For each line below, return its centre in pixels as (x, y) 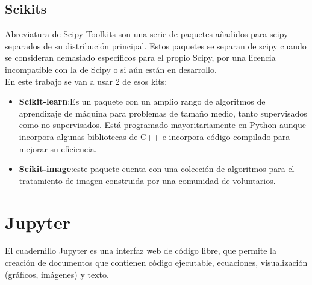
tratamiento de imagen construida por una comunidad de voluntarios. (147, 180)
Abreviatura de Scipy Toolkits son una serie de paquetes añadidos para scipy (147, 34)
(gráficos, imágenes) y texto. (57, 274)
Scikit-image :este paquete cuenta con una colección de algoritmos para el (157, 169)
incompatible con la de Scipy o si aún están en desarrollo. (111, 69)
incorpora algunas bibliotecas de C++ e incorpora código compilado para (154, 136)
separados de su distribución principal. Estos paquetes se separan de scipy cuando (156, 45)
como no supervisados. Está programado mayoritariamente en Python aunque (162, 125)
